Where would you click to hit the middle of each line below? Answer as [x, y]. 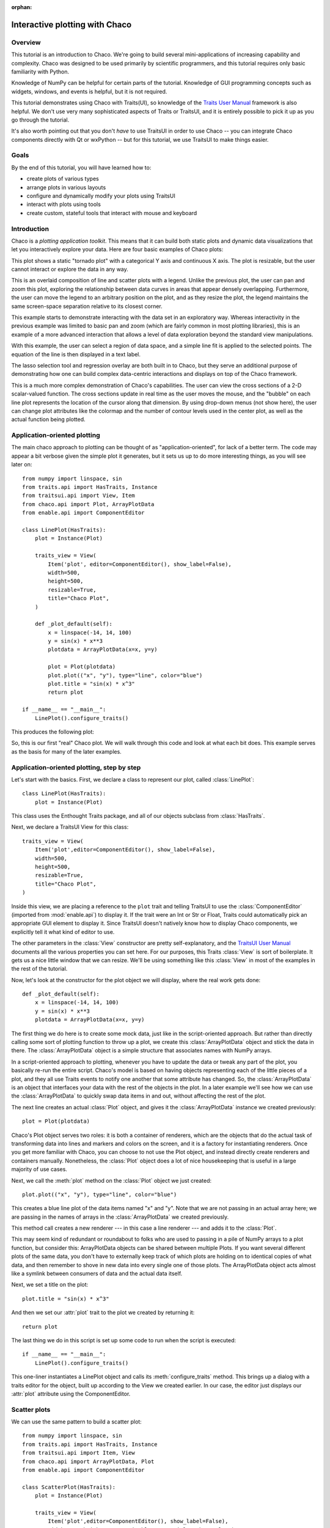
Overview [26, 42]
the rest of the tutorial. [39, 969]
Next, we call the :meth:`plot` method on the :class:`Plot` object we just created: [112, 1180]
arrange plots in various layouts [66, 187]
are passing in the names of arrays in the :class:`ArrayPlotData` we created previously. [120, 1217]
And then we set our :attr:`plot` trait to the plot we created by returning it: [103, 1313]
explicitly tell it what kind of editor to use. [63, 931]
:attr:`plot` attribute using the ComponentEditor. [71, 1394]
